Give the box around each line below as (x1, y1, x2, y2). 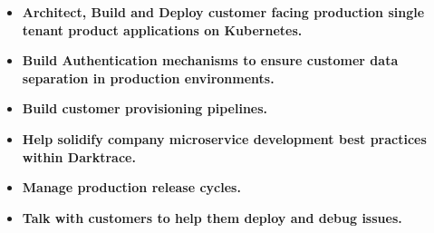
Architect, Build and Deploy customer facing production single (22, 3, 425, 21)
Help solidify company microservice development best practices (22, 129, 427, 148)
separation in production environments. (22, 68, 275, 87)
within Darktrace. (22, 147, 136, 166)
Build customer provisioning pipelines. (22, 99, 268, 118)
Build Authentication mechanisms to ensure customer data (22, 51, 399, 70)
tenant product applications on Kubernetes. (22, 20, 303, 39)
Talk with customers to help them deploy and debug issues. (22, 208, 402, 227)
